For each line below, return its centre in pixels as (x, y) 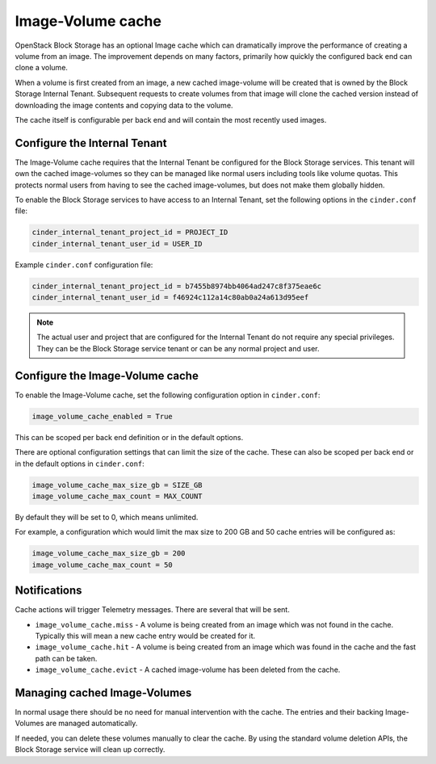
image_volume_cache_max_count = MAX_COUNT (117, 496)
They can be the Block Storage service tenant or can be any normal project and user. (178, 348)
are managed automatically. (92, 724)
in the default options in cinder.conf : (80, 464)
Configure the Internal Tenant (91, 143)
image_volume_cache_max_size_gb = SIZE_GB (117, 485)
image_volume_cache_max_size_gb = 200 (109, 554)
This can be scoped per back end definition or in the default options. (129, 437)
